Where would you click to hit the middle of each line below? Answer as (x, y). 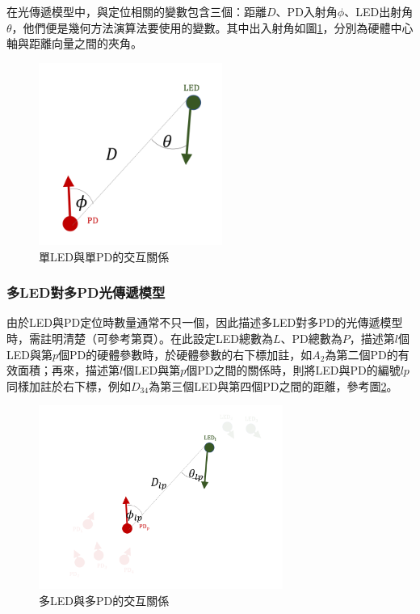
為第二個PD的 (361, 354)
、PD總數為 (311, 338)
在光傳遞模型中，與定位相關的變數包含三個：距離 (136, 11)
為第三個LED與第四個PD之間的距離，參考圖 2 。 (273, 385)
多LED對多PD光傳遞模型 (86, 292)
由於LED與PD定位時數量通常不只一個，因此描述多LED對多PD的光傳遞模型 (205, 322)
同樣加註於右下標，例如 (69, 385)
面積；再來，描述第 (68, 370)
